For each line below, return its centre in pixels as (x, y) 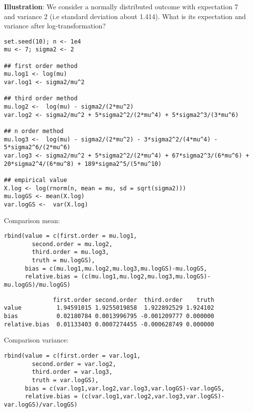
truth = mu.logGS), (64, 261)
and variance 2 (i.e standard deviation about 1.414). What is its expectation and (125, 16)
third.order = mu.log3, (70, 252)
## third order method (41, 99)
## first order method (41, 66)
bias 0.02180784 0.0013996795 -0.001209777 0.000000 (109, 316)
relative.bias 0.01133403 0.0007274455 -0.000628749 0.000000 (109, 324)
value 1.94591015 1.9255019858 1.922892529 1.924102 (109, 308)
